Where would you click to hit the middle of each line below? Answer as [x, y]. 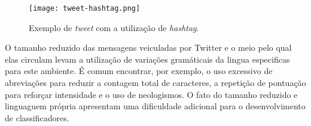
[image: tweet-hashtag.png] [85, 8]
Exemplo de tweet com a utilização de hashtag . [114, 27]
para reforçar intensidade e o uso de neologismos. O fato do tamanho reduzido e [151, 94]
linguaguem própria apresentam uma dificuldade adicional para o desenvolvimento [155, 106]
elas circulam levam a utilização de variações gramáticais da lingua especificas [147, 59]
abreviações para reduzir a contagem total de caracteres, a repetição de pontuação [155, 83]
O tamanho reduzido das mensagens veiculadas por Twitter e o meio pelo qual [148, 47]
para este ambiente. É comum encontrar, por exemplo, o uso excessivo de [139, 71]
